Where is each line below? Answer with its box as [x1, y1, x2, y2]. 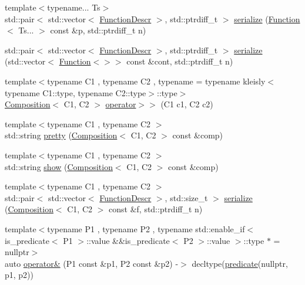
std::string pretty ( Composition [5, 129, 118, 141]
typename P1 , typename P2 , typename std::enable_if [47, 222, 245, 235]
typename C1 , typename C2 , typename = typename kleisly [47, 74, 266, 87]
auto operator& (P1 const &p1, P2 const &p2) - [5, 257, 179, 269]
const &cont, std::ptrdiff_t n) [126, 55, 233, 67]
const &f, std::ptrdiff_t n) [109, 203, 203, 215]
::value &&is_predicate [86, 234, 170, 246]
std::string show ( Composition [5, 160, 113, 172]
